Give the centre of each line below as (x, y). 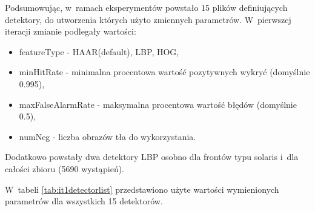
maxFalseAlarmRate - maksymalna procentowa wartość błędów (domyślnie (158, 104)
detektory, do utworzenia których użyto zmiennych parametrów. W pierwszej (148, 19)
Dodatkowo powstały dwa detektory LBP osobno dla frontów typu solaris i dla (152, 157)
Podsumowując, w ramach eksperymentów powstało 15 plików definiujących (146, 7)
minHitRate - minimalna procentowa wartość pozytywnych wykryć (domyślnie (164, 72)
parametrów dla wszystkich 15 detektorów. (84, 201)
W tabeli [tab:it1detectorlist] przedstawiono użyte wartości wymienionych (142, 189)
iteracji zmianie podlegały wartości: (71, 31)
